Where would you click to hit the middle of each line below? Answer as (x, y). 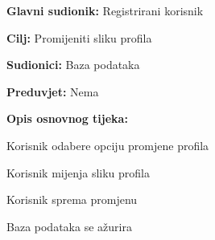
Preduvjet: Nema (53, 91)
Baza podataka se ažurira (69, 226)
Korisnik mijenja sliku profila (78, 172)
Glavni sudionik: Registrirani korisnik (105, 10)
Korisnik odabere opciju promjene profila (108, 145)
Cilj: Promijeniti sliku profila (79, 37)
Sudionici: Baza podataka (73, 65)
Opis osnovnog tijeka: (67, 118)
